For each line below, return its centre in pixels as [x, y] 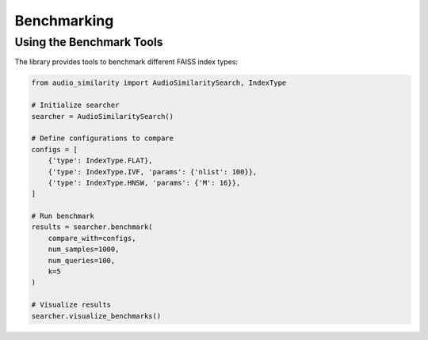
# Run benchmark [63, 216]
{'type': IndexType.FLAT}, [101, 161]
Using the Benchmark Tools [89, 42]
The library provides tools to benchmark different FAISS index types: [126, 62]
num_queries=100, [82, 260]
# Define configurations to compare [103, 138]
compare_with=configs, [92, 238]
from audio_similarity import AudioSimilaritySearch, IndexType [159, 83]
